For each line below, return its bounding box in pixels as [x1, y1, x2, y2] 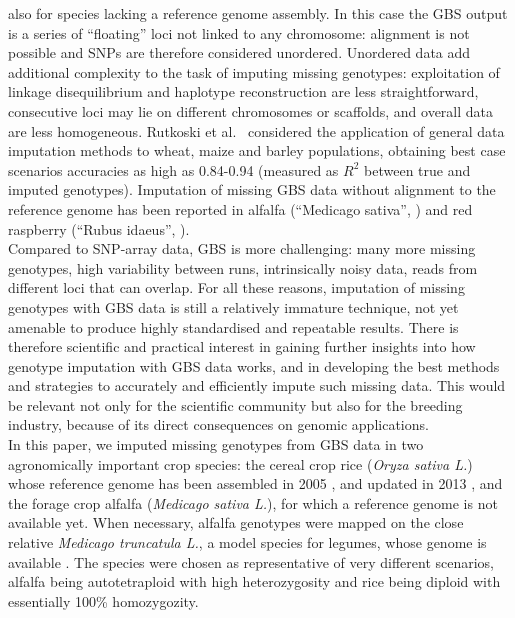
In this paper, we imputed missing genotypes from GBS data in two [8, 434, 424, 455]
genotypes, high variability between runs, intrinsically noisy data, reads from [8, 257, 478, 278]
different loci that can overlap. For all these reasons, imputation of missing [8, 277, 465, 298]
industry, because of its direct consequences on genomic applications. [8, 414, 429, 435]
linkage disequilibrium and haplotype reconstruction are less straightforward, [8, 81, 479, 102]
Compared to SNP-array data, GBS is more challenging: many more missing [8, 238, 476, 259]
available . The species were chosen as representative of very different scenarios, [8, 551, 495, 572]
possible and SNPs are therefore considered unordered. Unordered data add [8, 42, 471, 63]
